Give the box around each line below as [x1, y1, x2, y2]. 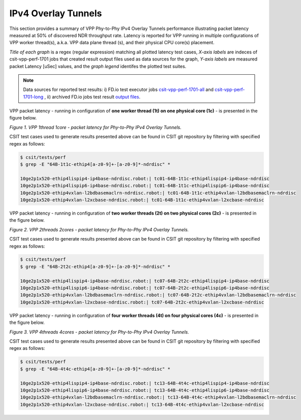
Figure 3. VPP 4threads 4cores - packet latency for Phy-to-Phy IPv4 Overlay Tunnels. [9, 328, 189, 335]
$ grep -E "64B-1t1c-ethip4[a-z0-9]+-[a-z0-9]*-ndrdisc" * [20, 162, 170, 167]
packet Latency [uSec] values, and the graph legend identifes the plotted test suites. [9, 63, 187, 69]
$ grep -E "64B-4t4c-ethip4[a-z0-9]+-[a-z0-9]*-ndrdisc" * [20, 366, 170, 372]
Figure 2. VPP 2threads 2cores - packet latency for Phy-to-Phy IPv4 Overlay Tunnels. [9, 226, 189, 232]
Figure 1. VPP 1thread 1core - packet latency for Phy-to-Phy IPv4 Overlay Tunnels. [9, 124, 182, 130]
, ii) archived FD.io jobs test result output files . [44, 94, 141, 100]
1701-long [23, 94, 44, 100]
